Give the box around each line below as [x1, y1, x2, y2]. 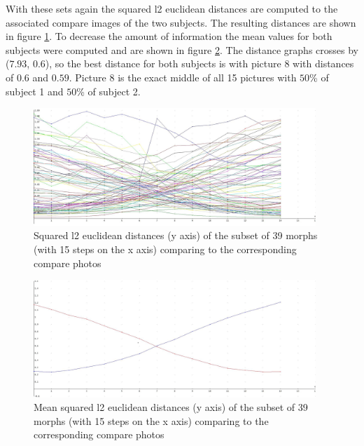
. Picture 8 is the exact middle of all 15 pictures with [69, 69, 297, 84]
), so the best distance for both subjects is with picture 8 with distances [45, 56, 354, 71]
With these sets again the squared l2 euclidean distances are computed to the [6, 1, 338, 15]
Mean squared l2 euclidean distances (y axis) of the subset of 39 [34, 400, 308, 414]
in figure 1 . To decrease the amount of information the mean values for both [6, 29, 332, 43]
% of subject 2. [76, 83, 141, 98]
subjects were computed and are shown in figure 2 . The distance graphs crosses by [6, 42, 358, 57]
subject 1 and [6, 83, 64, 98]
